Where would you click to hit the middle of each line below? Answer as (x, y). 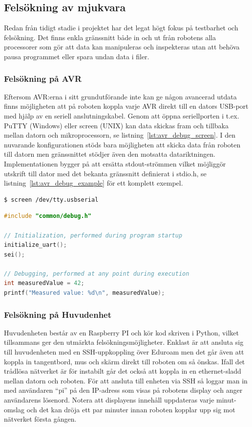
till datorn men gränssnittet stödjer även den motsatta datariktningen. (110, 154)
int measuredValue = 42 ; (44, 283)
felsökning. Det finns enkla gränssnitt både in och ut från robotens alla (110, 37)
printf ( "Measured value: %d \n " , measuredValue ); (84, 293)
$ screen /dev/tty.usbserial (51, 200)
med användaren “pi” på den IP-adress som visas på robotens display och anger (123, 390)
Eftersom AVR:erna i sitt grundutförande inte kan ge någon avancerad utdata (120, 96)
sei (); (14, 254)
